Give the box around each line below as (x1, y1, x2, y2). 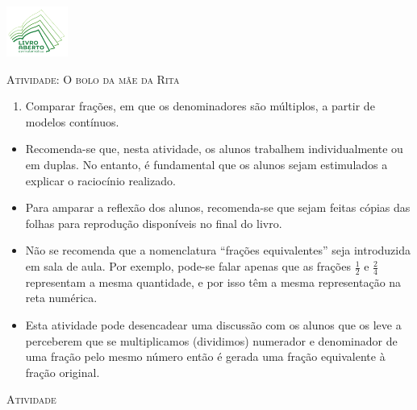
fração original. (25, 363, 100, 380)
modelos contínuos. (25, 113, 119, 130)
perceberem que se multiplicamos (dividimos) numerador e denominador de (25, 332, 398, 349)
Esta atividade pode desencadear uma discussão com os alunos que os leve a (25, 317, 402, 333)
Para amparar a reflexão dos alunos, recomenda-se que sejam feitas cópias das (25, 199, 411, 216)
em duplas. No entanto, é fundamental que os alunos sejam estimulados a (25, 156, 388, 173)
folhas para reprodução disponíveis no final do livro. (25, 214, 282, 231)
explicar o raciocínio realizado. (25, 172, 176, 188)
